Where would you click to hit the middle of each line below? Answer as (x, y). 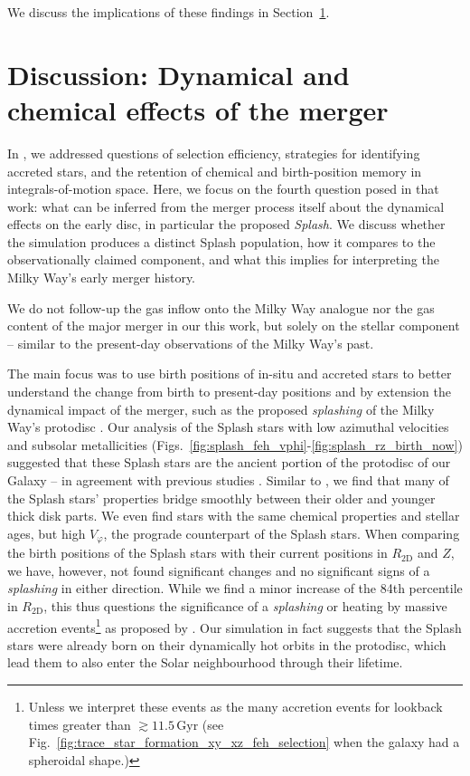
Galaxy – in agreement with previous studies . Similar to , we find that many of (228, 480)
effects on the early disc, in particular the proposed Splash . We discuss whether (226, 224)
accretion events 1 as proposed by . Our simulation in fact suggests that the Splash (235, 626)
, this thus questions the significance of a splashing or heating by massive (245, 606)
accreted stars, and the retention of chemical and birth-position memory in (215, 171)
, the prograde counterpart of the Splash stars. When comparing (282, 533)
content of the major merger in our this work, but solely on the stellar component (234, 326)
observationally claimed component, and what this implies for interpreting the (223, 259)
